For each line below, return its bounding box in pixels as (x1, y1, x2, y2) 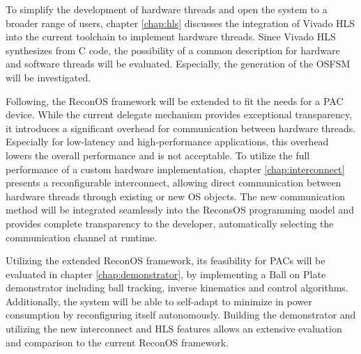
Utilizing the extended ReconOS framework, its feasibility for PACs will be (6, 253, 325, 268)
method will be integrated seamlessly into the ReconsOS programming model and (6, 202, 354, 217)
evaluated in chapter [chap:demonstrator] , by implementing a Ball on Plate (6, 266, 326, 281)
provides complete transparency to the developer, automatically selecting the (6, 216, 334, 230)
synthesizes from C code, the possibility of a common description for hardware (6, 42, 340, 57)
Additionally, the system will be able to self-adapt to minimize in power (6, 293, 312, 308)
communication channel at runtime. (6, 230, 158, 244)
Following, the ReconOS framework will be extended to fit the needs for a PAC (6, 93, 344, 108)
